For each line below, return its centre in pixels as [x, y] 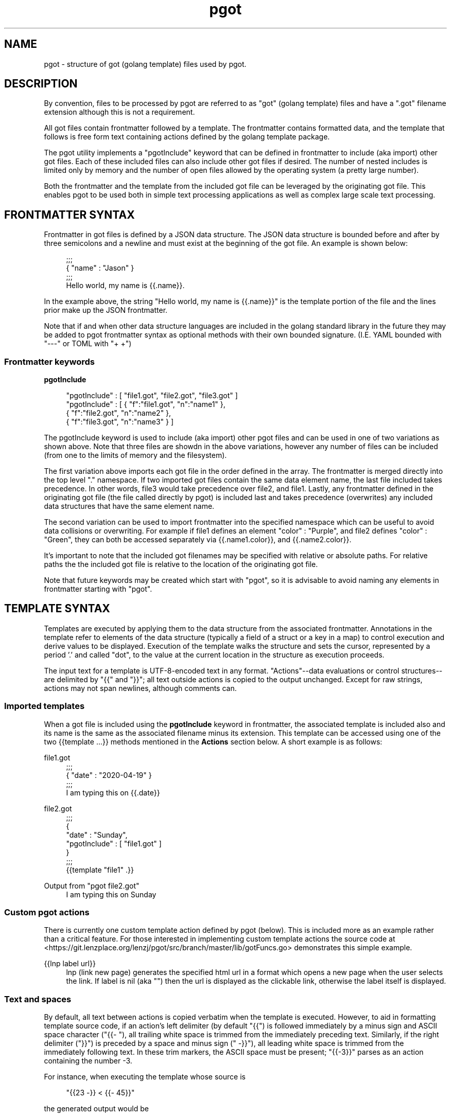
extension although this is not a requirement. [119, 112]
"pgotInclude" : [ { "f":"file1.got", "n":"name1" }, [146, 404]
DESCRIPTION [41, 84]
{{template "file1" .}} [100, 870]
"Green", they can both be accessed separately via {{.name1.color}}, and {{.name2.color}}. [198, 540]
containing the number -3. [88, 1061]
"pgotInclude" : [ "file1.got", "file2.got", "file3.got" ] [152, 396]
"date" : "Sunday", [97, 835]
